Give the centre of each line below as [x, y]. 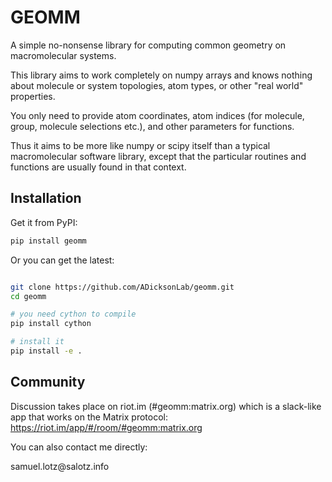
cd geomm [28, 296]
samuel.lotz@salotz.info [60, 466]
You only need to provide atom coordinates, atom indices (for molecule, [157, 115]
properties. [33, 96]
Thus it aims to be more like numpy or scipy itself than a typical [140, 145]
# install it [37, 342]
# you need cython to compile [73, 314]
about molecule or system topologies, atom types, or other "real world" [157, 85]
